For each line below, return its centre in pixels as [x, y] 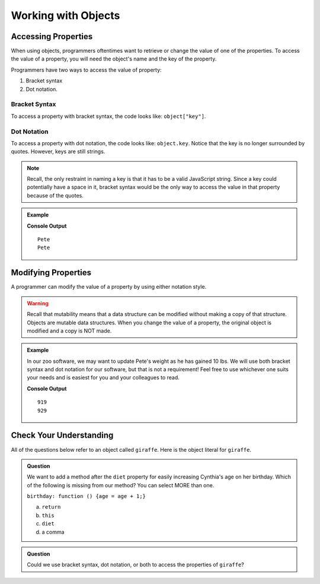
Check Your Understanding [62, 435]
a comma [53, 532]
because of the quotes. [55, 195]
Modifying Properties [51, 273]
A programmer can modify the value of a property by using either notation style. [109, 287]
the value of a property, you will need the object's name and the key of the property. [114, 59]
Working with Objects [65, 15]
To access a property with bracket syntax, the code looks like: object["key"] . [108, 116]
